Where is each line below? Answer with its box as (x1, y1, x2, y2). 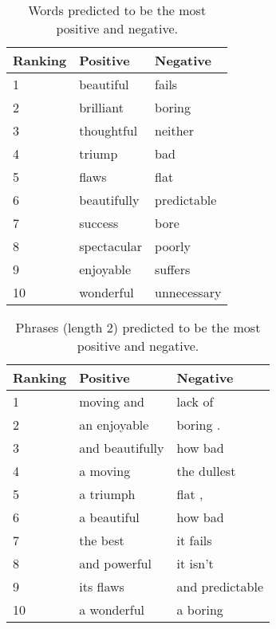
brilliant (79, 98, 124, 116)
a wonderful (79, 600, 145, 619)
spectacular (79, 237, 143, 255)
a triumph (79, 485, 136, 503)
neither (155, 121, 194, 140)
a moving (79, 462, 131, 480)
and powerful (79, 554, 152, 572)
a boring (176, 600, 223, 619)
